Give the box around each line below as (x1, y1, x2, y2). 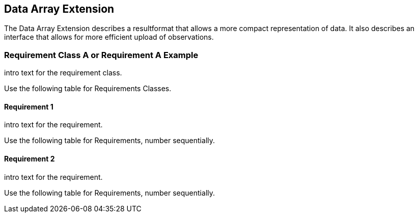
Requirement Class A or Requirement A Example (4, 49, 199, 60)
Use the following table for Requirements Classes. (4, 84, 172, 93)
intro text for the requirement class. (4, 68, 122, 77)
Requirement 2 (4, 154, 55, 163)
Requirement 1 (4, 102, 53, 111)
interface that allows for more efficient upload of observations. (4, 33, 214, 42)
